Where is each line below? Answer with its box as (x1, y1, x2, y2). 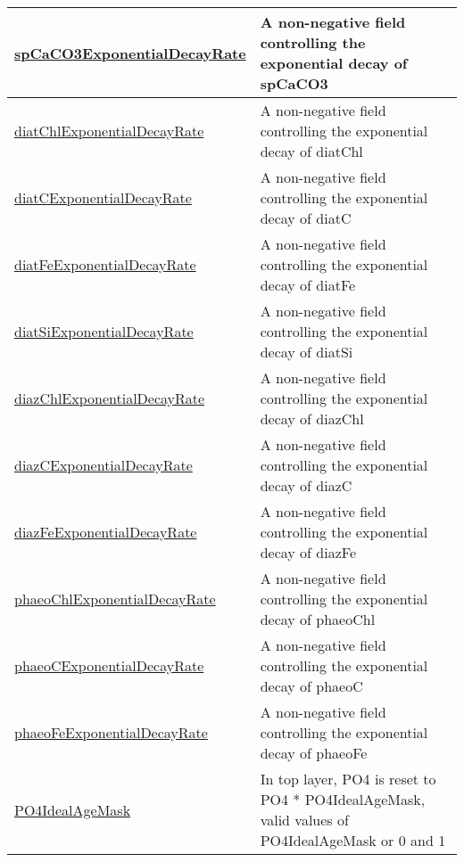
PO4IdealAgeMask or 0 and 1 (260, 830, 446, 850)
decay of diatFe (260, 275, 356, 295)
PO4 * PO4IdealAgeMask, (260, 789, 426, 809)
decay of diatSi (260, 341, 353, 362)
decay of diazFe (260, 542, 357, 562)
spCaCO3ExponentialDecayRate (14, 42, 246, 63)
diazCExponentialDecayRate (14, 455, 193, 475)
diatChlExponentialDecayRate (14, 120, 204, 141)
